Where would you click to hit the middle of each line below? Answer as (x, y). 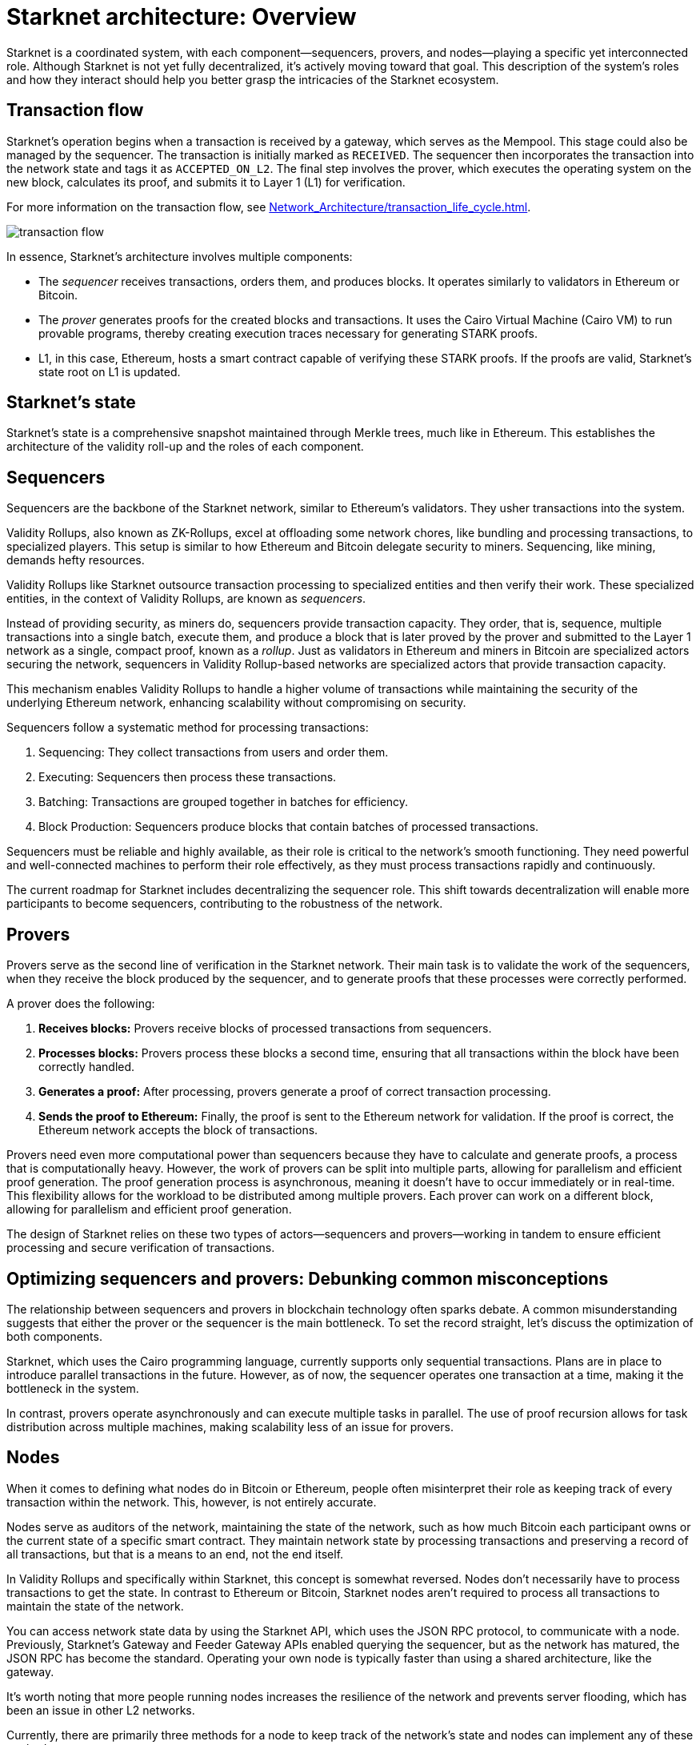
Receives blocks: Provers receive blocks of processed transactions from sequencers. (265, 1029)
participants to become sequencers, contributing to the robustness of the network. (225, 904)
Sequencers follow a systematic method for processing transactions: (188, 728)
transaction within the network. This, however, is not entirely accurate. (192, 1502)
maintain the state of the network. (95, 1606)
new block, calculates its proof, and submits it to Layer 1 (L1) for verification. (206, 182)
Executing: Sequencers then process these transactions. (188, 777)
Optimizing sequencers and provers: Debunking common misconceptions (308, 1278)
